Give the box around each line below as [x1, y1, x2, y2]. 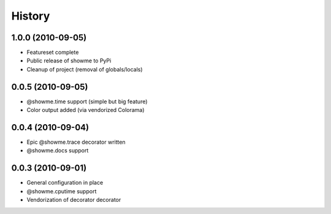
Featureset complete [26, 49, 79, 56]
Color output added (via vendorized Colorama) [26, 106, 145, 114]
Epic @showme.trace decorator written [26, 138, 126, 146]
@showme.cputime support [26, 187, 97, 195]
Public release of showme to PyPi [26, 57, 112, 64]
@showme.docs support [26, 147, 89, 154]
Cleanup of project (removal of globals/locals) [26, 65, 143, 73]
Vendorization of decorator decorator [26, 196, 121, 204]
